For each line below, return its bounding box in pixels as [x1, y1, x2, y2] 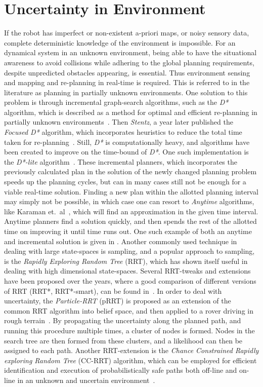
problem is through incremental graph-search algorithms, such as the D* [4, 97, 229, 107]
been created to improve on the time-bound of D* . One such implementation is [4, 146, 249, 157]
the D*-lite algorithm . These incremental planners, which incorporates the [4, 156, 237, 167]
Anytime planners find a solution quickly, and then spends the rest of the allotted [4, 216, 257, 226]
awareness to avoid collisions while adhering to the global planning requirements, [4, 57, 254, 67]
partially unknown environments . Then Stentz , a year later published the [4, 117, 233, 127]
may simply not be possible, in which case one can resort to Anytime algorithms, [4, 196, 254, 207]
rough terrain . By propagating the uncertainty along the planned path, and [4, 315, 241, 326]
